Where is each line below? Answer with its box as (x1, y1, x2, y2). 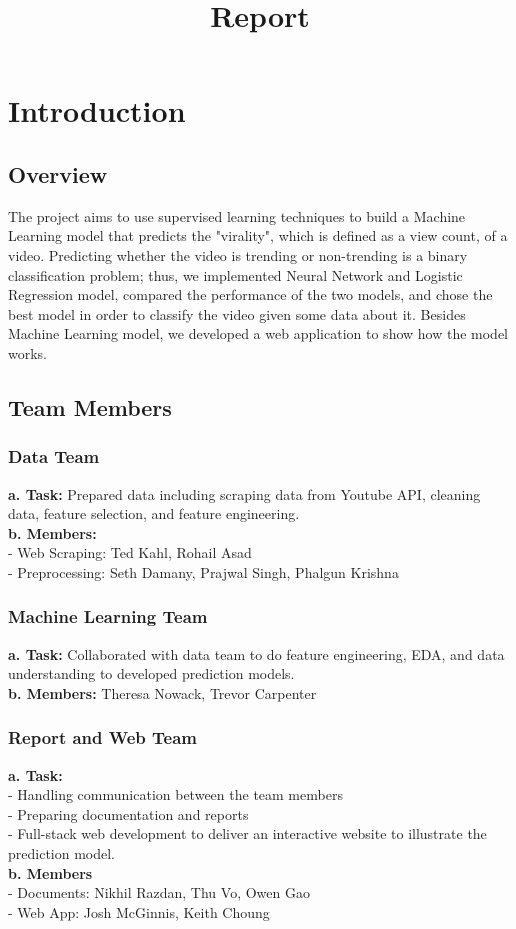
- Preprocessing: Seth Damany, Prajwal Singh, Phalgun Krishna (8, 561, 399, 582)
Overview (8, 158, 108, 189)
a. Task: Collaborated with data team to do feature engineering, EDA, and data (8, 643, 505, 664)
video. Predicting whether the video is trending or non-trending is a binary (8, 244, 468, 265)
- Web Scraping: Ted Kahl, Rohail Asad (8, 542, 252, 563)
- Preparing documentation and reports (8, 803, 249, 824)
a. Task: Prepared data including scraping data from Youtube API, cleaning (8, 483, 481, 504)
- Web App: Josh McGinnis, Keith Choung (8, 901, 270, 922)
